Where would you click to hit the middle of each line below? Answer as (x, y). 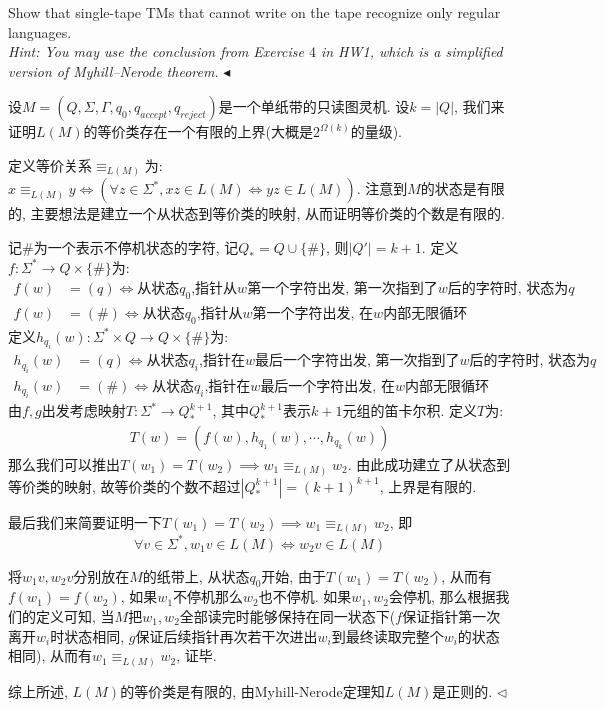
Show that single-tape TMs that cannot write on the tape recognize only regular (254, 12)
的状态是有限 (462, 188)
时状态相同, (87, 635)
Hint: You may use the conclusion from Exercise (156, 51)
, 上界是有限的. (428, 485)
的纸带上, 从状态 (196, 575)
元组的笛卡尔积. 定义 (409, 410)
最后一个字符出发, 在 (327, 386)
